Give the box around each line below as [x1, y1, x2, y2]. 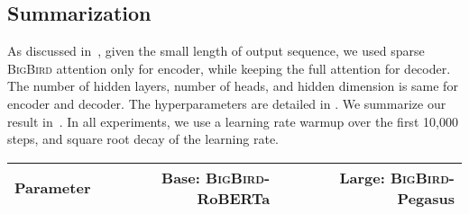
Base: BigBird [161, 166, 264, 188]
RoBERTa [197, 187, 271, 209]
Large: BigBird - [339, 166, 455, 188]
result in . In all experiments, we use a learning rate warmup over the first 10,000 [7, 111, 458, 130]
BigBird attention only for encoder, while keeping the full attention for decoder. [7, 58, 451, 77]
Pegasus [397, 187, 455, 209]
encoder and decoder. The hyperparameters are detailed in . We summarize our [7, 94, 446, 112]
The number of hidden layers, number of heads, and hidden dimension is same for [7, 76, 458, 95]
